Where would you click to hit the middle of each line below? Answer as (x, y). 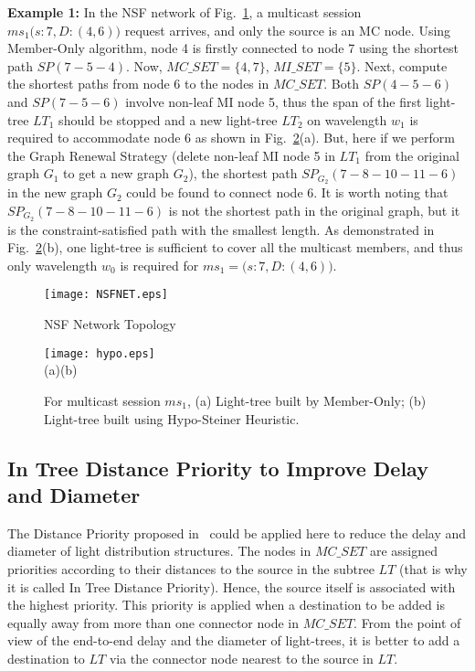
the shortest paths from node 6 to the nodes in (138, 84)
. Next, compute (402, 65)
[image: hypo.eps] (100, 353)
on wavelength (347, 119)
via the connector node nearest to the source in (241, 658)
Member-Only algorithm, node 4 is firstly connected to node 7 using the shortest (233, 48)
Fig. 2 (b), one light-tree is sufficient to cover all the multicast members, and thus (235, 247)
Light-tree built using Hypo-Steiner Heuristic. (172, 418)
